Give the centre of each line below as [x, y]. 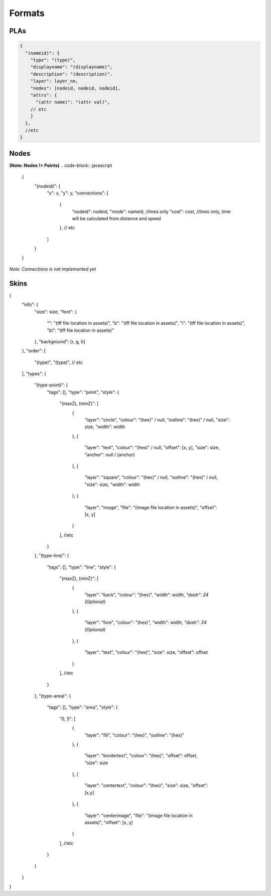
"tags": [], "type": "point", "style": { [83, 392]
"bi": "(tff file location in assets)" [80, 330]
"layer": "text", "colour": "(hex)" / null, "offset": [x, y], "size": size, [152, 448]
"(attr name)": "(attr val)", [73, 102]
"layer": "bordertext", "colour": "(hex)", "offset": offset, [141, 756]
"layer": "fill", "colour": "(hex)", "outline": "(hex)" [134, 735]
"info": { [30, 305]
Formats [27, 13]
